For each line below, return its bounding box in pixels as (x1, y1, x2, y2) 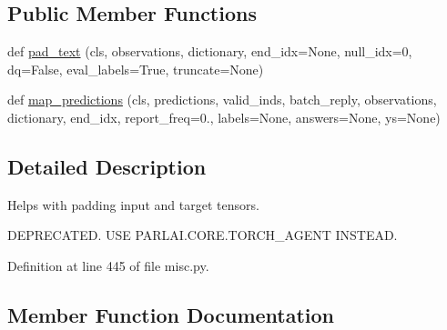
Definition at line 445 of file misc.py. (7, 255, 209, 275)
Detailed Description (7, 152, 207, 180)
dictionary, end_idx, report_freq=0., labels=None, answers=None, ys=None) (7, 107, 441, 126)
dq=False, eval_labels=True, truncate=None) (7, 59, 264, 78)
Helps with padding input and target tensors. (7, 195, 259, 214)
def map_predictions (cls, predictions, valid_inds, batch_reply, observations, (7, 90, 437, 109)
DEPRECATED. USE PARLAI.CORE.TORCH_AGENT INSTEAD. (7, 225, 398, 245)
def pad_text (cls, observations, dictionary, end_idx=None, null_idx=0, (7, 42, 412, 61)
